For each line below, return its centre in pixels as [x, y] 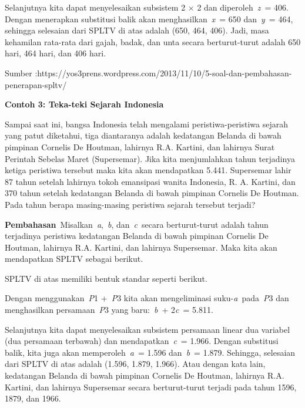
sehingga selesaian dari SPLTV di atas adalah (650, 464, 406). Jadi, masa [137, 30]
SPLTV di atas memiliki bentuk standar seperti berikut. [106, 278]
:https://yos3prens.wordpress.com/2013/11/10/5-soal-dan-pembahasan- [163, 73]
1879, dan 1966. [33, 398]
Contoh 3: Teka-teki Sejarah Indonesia [84, 104]
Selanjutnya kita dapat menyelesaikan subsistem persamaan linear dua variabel [148, 329]
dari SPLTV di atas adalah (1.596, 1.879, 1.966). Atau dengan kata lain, [135, 364]
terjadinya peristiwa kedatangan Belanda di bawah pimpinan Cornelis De [137, 236]
